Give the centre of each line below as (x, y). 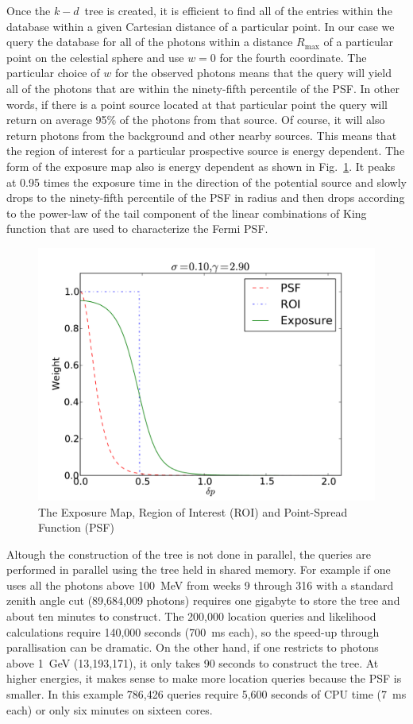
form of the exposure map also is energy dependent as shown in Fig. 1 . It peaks (201, 166)
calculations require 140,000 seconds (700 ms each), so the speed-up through (193, 631)
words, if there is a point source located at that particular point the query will (197, 104)
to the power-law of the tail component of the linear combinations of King (187, 213)
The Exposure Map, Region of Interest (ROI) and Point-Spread (193, 511)
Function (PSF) (76, 527)
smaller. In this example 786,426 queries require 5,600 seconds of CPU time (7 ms (206, 694)
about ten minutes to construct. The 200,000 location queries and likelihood (191, 616)
